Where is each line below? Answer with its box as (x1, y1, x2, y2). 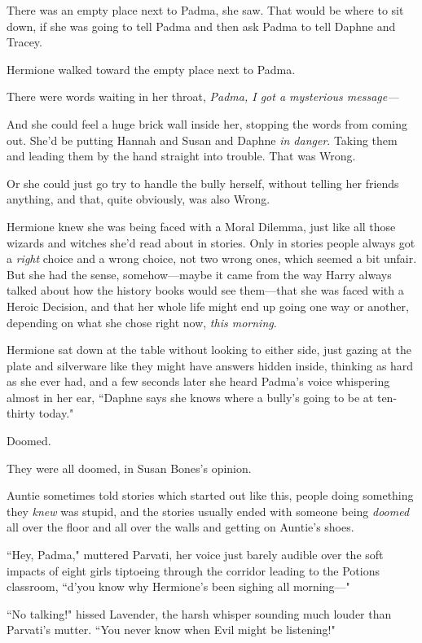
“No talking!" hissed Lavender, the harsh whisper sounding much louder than (7, 605, 392, 622)
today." (38, 405, 74, 422)
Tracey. (7, 33, 42, 50)
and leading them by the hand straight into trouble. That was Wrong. (7, 147, 356, 164)
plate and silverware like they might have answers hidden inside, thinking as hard (7, 356, 414, 374)
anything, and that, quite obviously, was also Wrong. (7, 190, 270, 208)
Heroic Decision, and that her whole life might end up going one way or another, (7, 297, 409, 314)
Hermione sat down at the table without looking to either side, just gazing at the (7, 341, 411, 358)
